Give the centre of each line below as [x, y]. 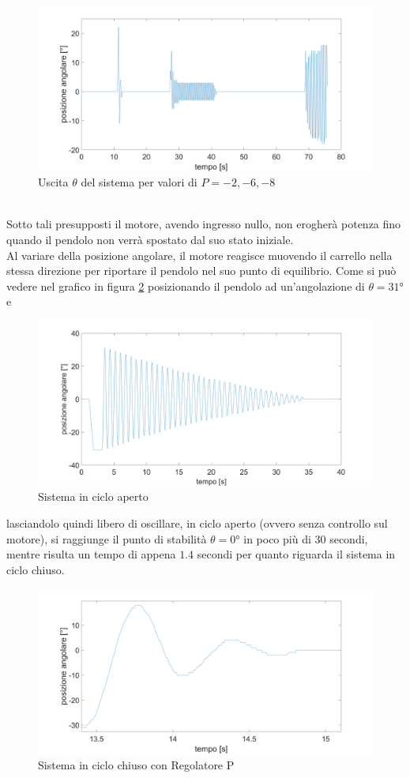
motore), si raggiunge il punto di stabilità [107, 538]
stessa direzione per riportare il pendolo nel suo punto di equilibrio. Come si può [201, 271]
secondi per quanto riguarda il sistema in [296, 554]
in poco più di [277, 538]
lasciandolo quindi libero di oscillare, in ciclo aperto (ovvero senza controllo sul [197, 522]
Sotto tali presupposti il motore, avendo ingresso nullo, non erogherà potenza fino [204, 224]
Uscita [53, 182]
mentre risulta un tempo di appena [91, 554]
